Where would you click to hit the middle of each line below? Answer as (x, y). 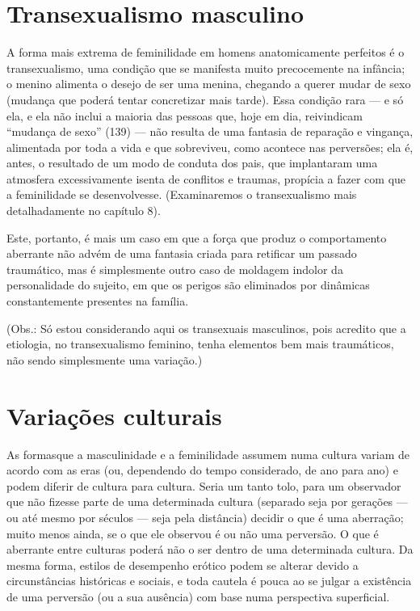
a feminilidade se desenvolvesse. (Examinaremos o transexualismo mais (182, 194)
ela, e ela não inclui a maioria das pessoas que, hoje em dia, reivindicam (185, 115)
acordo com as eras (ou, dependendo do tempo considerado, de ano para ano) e (202, 470)
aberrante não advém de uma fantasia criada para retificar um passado (182, 253)
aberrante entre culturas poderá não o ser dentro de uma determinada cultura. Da (210, 549)
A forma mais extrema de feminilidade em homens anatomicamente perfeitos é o (206, 52)
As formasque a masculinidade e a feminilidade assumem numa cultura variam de (208, 454)
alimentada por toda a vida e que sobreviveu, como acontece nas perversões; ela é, (210, 147)
